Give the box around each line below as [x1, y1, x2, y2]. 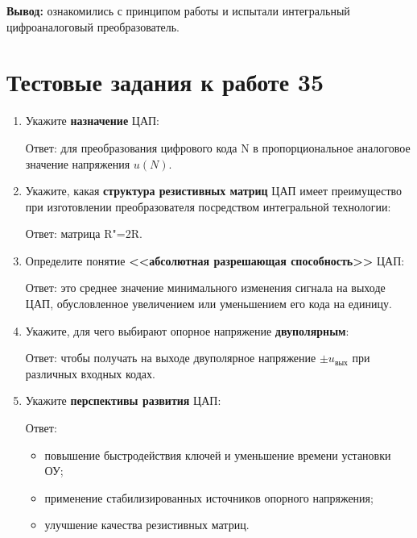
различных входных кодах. [25, 365, 155, 382]
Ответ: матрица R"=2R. [25, 225, 142, 242]
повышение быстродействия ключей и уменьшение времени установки [44, 446, 391, 463]
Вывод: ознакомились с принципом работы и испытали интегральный [6, 2, 350, 19]
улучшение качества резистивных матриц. [44, 516, 250, 533]
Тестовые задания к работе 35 [6, 65, 324, 98]
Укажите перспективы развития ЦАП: [25, 392, 221, 409]
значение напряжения [25, 155, 130, 172]
